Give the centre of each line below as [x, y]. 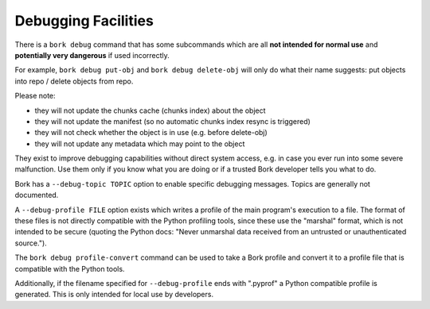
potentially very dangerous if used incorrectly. [92, 55]
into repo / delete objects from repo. [74, 81]
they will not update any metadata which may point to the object [140, 144]
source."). [31, 243]
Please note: [35, 96]
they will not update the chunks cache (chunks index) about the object [150, 110]
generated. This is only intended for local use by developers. [114, 295]
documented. [37, 195]
